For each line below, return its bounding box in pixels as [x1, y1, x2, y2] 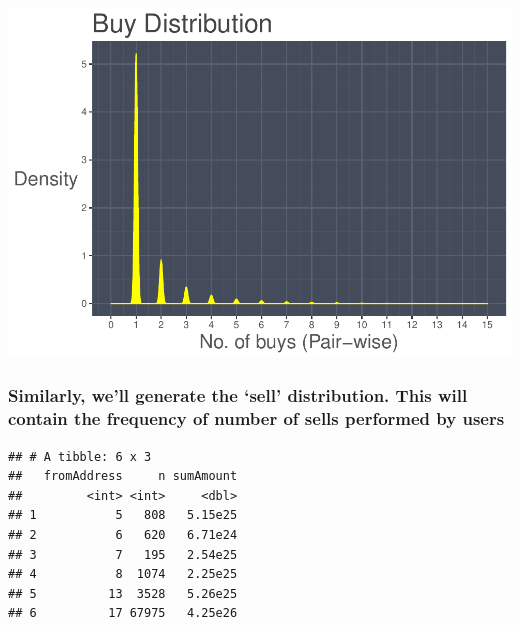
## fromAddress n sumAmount [8, 469, 238, 484]
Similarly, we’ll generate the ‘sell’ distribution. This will [8, 383, 468, 408]
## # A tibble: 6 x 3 [8, 449, 152, 464]
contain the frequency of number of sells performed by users [8, 406, 505, 431]
